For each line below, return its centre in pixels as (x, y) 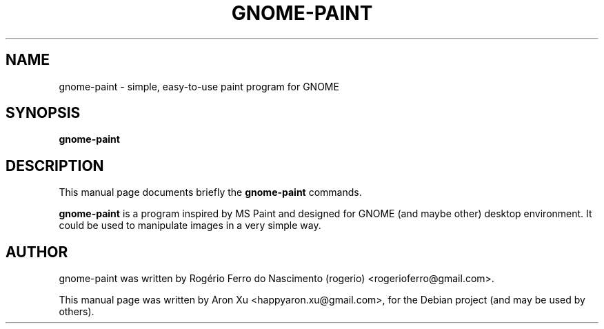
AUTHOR (37, 252)
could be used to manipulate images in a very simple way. (190, 226)
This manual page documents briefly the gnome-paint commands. (210, 192)
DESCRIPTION (55, 166)
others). (77, 312)
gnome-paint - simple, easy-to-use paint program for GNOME (199, 86)
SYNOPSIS (43, 113)
